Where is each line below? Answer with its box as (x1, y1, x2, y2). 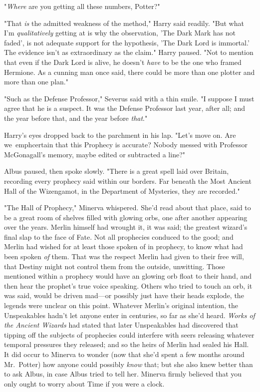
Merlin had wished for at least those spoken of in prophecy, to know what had (4, 241, 243, 252)
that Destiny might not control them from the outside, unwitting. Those (4, 261, 225, 271)
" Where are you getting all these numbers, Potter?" (4, 1, 160, 11)
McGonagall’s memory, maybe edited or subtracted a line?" (4, 149, 185, 159)
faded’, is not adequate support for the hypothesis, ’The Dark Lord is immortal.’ (4, 37, 250, 47)
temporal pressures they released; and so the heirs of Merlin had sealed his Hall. (4, 339, 249, 350)
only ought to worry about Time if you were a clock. (4, 378, 165, 389)
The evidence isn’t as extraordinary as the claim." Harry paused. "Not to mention (4, 47, 254, 57)
